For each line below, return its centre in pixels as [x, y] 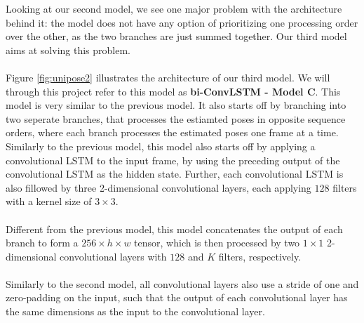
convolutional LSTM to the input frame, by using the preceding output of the [173, 160]
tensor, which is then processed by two [217, 243]
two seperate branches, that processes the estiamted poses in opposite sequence [176, 118]
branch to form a [42, 243]
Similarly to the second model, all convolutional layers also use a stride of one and [182, 283]
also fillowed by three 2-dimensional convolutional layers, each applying [159, 187]
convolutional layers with [113, 256]
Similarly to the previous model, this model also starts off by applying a [161, 146]
